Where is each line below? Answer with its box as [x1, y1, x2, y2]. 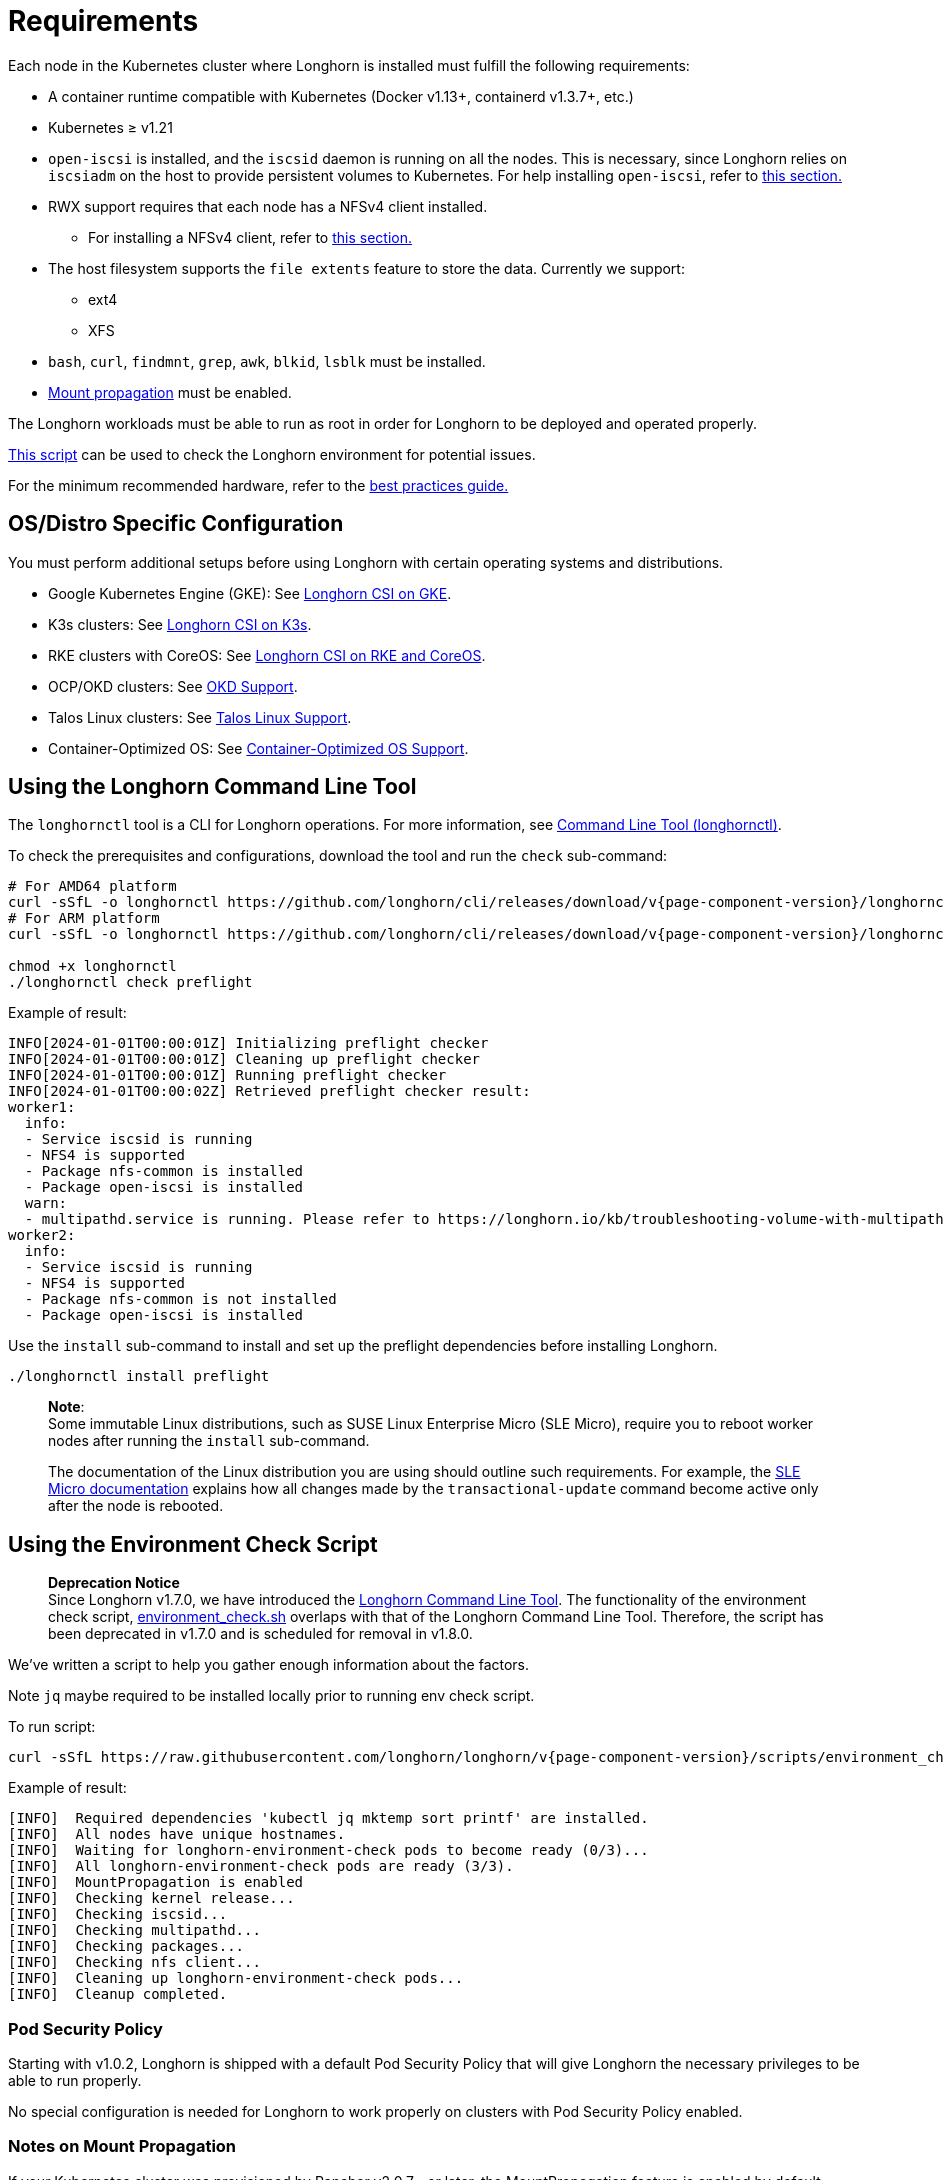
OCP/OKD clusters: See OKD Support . [48, 677, 298, 695]
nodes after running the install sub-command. [48, 1432, 370, 1450]
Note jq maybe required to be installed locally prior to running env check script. [8, 1687, 535, 1705]
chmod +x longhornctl [8, 958, 177, 975]
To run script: [8, 1718, 96, 1736]
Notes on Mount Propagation [8, 2136, 237, 2157]
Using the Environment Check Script [8, 1531, 378, 1557]
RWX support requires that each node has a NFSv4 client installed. [48, 197, 488, 215]
